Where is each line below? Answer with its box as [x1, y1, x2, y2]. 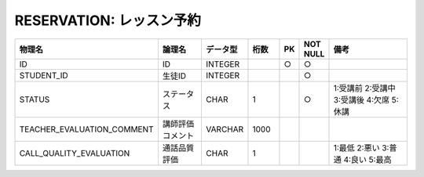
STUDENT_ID [19, 70, 68, 81]
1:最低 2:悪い [333, 142, 380, 153]
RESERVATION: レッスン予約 [14, 12, 202, 29]
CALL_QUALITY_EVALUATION [19, 147, 130, 158]
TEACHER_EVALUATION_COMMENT [19, 124, 154, 135]
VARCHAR [205, 124, 244, 135]
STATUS [19, 94, 50, 105]
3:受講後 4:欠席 [333, 94, 390, 105]
